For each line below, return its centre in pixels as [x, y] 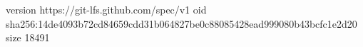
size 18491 [28, 37]
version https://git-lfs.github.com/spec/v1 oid [106, 9]
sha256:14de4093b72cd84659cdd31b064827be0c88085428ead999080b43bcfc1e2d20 [181, 23]
